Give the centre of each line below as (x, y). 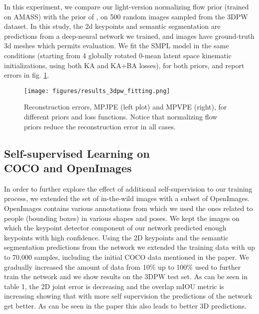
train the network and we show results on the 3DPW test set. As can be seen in (126, 276)
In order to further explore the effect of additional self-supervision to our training (128, 188)
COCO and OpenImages (68, 167)
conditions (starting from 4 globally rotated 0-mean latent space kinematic (118, 55)
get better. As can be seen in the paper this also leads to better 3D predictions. (125, 305)
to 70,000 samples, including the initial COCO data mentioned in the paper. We (127, 257)
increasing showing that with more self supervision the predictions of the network (128, 296)
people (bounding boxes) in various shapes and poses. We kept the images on (122, 218)
